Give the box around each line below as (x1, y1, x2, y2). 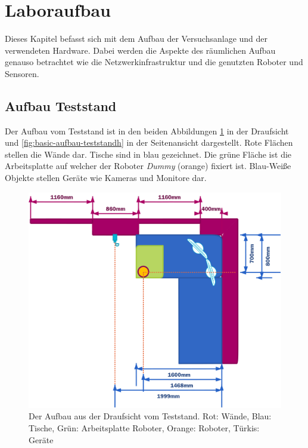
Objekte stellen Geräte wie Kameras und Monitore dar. (5, 171, 207, 184)
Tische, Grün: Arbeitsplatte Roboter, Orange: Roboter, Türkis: (29, 421, 260, 434)
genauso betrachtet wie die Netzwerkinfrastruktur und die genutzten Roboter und (5, 56, 303, 68)
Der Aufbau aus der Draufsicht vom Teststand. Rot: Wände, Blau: (29, 410, 272, 422)
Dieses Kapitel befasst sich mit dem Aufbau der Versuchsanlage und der (5, 32, 268, 45)
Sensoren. (5, 67, 39, 79)
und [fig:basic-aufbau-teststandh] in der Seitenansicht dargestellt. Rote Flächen (5, 136, 293, 149)
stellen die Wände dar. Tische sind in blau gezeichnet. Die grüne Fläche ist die (5, 148, 292, 160)
